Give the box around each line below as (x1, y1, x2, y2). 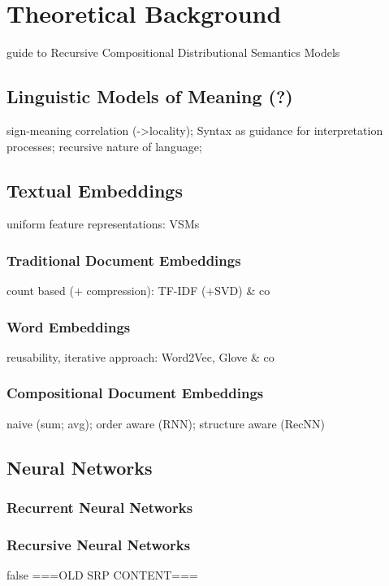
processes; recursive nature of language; (6, 137, 202, 154)
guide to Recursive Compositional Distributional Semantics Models (6, 44, 340, 61)
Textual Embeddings (6, 177, 183, 202)
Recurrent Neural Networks (6, 497, 193, 518)
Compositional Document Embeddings (6, 383, 264, 403)
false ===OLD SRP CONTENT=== (6, 566, 198, 584)
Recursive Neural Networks (6, 534, 191, 554)
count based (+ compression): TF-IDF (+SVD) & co (6, 282, 270, 299)
